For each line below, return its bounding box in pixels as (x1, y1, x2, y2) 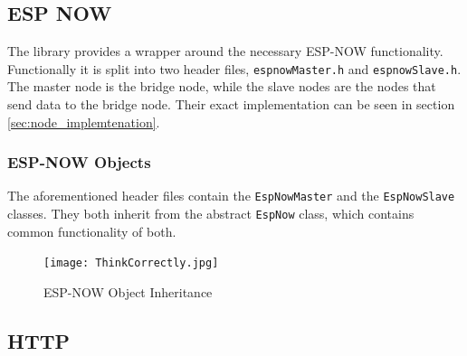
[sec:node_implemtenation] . (7, 112, 160, 131)
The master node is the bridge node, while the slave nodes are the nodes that (7, 77, 436, 96)
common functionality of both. (7, 221, 176, 240)
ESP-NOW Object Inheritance (43, 283, 213, 302)
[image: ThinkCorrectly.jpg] (43, 257, 219, 270)
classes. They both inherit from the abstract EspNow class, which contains (7, 204, 415, 223)
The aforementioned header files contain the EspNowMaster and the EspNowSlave (7, 186, 455, 205)
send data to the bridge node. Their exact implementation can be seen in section (7, 95, 455, 114)
